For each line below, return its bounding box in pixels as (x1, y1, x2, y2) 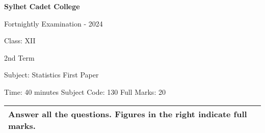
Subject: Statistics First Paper (4, 69, 99, 80)
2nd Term (4, 52, 35, 63)
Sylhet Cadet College (4, 1, 80, 11)
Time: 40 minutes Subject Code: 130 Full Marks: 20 (4, 86, 166, 97)
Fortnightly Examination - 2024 (4, 18, 103, 29)
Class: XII (4, 35, 36, 46)
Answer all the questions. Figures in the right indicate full (8, 108, 247, 120)
